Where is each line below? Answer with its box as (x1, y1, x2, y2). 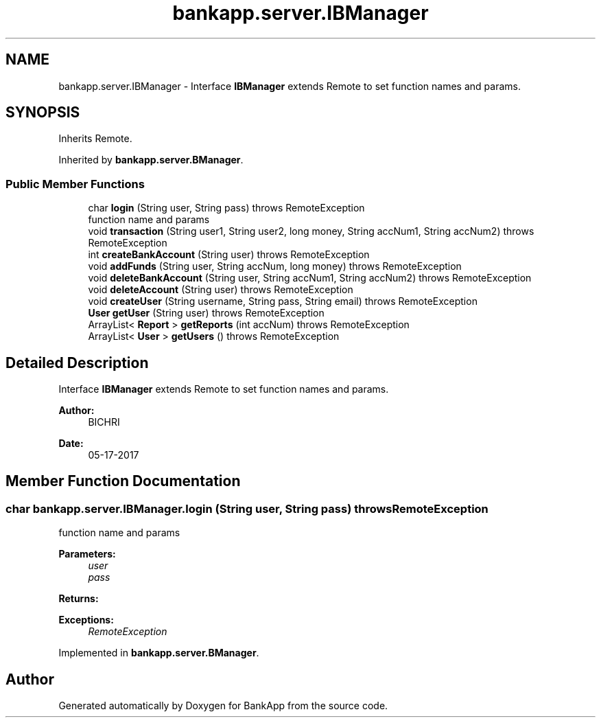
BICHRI (88, 416, 120, 428)
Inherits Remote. (58, 133, 132, 145)
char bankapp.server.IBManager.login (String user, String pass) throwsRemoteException (5, 501, 488, 516)
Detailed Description (5, 354, 149, 371)
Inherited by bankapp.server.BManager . (58, 154, 244, 166)
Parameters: (58, 548, 116, 560)
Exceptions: (58, 614, 114, 626)
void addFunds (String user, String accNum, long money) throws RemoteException (88, 260, 462, 273)
